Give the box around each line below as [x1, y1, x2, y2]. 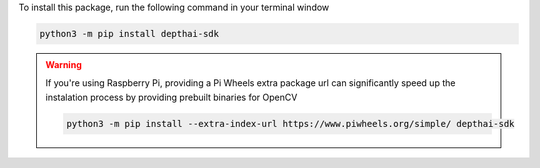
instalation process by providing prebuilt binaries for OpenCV [45, 91, 298, 103]
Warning [45, 58, 82, 70]
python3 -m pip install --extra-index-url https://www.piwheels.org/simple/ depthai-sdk [66, 118, 515, 129]
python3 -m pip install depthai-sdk [39, 28, 220, 39]
